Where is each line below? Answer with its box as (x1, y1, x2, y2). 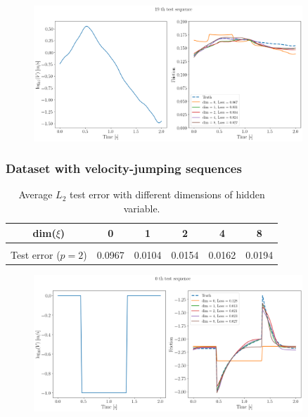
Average (18, 187, 53, 202)
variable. (123, 201, 160, 216)
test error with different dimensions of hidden (70, 187, 265, 202)
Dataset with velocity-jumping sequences (6, 160, 242, 177)
